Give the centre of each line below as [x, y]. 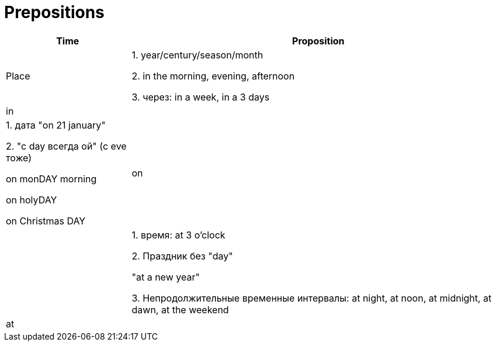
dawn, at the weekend [180, 309]
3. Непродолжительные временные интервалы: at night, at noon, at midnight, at [312, 298]
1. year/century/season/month [197, 55]
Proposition [318, 41]
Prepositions [54, 12]
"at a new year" [166, 277]
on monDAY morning [51, 179]
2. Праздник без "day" [182, 256]
